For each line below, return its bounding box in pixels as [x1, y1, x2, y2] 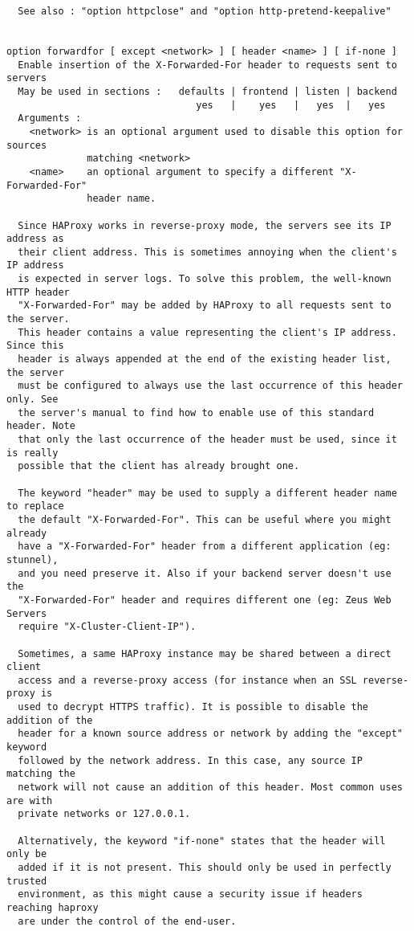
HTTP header [6, 286, 70, 298]
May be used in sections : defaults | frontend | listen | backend [18, 85, 397, 97]
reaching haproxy [6, 901, 99, 913]
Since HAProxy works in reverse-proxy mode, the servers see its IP [18, 219, 392, 231]
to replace [6, 500, 64, 512]
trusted [6, 875, 47, 887]
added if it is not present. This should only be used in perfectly [18, 862, 392, 873]
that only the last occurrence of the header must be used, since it [18, 434, 397, 445]
